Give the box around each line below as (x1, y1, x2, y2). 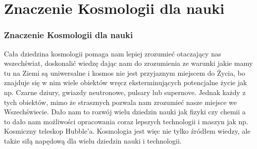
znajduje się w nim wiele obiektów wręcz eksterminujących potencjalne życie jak (4, 77, 247, 88)
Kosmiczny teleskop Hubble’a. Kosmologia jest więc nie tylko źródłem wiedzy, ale (4, 126, 251, 136)
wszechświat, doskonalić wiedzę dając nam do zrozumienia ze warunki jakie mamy (4, 58, 253, 68)
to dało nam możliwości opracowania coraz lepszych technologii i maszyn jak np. (4, 116, 249, 126)
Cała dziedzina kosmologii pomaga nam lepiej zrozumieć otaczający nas (4, 48, 221, 58)
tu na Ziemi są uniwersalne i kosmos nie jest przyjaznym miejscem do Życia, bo (4, 67, 245, 78)
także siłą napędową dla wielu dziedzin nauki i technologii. (4, 135, 182, 146)
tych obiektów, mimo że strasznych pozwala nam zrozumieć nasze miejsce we (4, 97, 237, 107)
